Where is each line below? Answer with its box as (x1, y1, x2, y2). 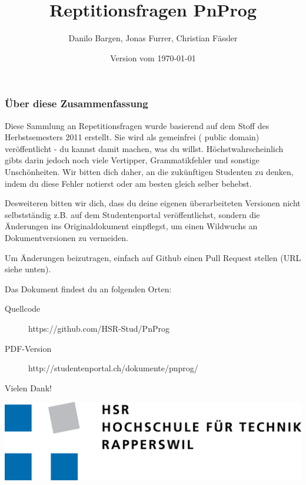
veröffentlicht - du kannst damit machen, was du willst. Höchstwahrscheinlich (5, 142, 284, 154)
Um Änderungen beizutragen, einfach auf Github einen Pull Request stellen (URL (5, 251, 301, 263)
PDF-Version (5, 342, 52, 354)
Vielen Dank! (5, 381, 52, 394)
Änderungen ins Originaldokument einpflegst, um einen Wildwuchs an (5, 220, 258, 232)
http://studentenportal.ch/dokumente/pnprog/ (28, 362, 198, 374)
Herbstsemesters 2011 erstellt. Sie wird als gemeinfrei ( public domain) (5, 131, 260, 143)
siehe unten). (5, 263, 51, 275)
